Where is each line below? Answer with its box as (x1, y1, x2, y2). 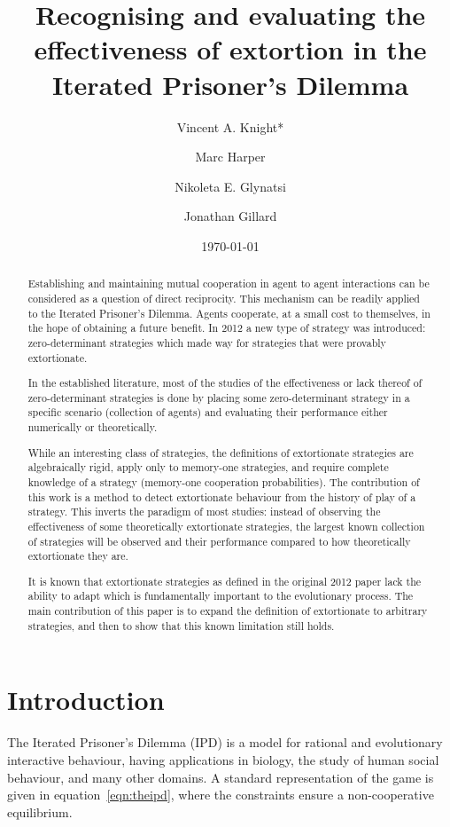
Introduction (7, 681, 165, 718)
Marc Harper (195, 147, 266, 166)
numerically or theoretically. (27, 420, 158, 435)
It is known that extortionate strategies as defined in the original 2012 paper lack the (27, 573, 422, 588)
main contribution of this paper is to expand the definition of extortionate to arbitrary (27, 603, 428, 618)
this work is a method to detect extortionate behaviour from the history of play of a (27, 489, 416, 504)
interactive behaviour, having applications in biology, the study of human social (7, 750, 439, 768)
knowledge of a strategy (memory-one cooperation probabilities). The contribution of (27, 474, 420, 489)
